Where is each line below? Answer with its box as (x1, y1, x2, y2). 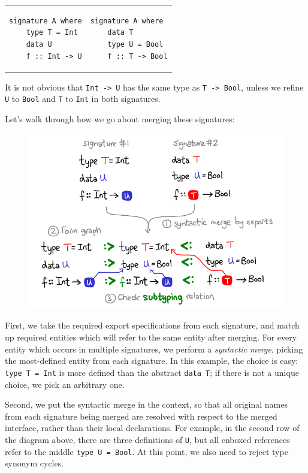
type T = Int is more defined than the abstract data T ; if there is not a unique (5, 366, 299, 378)
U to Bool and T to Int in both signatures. (5, 92, 161, 105)
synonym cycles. (5, 457, 64, 469)
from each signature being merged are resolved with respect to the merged (5, 409, 277, 422)
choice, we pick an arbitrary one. (5, 378, 125, 390)
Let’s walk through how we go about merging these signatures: (5, 112, 235, 125)
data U (26, 40, 52, 49)
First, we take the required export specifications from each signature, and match (5, 319, 300, 332)
